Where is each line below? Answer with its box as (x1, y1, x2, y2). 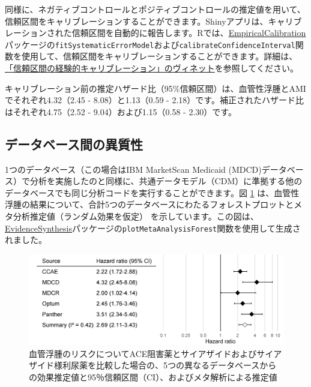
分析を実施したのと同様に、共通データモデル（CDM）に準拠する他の (29, 175, 303, 187)
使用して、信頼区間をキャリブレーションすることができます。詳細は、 (21, 50, 298, 62)
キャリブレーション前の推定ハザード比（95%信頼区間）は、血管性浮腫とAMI (5, 82, 306, 94)
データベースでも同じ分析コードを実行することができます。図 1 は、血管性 (5, 186, 300, 199)
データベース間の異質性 (5, 134, 143, 153)
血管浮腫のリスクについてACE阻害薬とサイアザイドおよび (29, 347, 257, 359)
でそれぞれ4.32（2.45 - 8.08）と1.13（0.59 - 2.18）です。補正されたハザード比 (5, 94, 304, 106)
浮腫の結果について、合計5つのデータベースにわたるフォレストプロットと (5, 198, 294, 211)
